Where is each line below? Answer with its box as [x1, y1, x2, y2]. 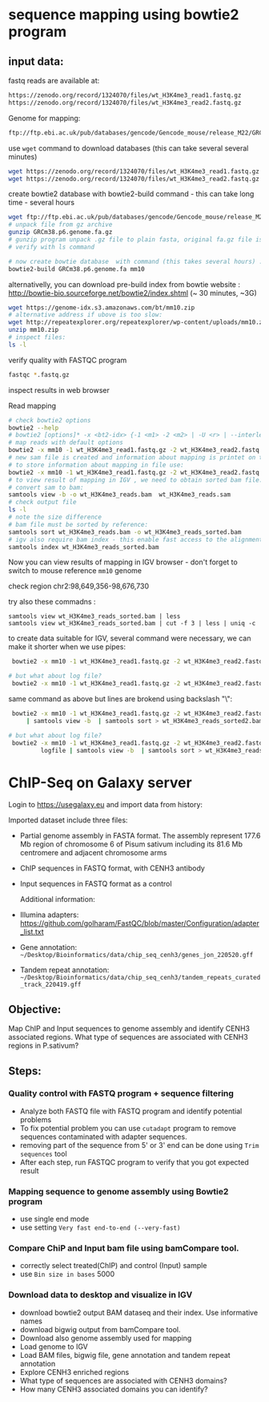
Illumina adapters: [19, 910, 79, 919]
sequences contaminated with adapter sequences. [19, 1132, 187, 1141]
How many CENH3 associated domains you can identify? [19, 1384, 208, 1394]
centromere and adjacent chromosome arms [19, 848, 167, 858]
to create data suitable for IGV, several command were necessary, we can [8, 633, 251, 643]
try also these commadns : [8, 597, 96, 607]
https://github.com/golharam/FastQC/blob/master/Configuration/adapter [19, 919, 260, 928]
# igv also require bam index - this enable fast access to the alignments [8, 535, 267, 543]
